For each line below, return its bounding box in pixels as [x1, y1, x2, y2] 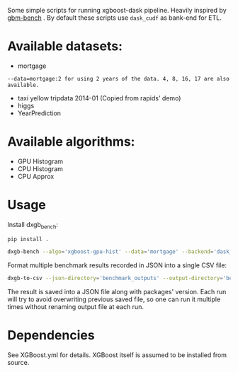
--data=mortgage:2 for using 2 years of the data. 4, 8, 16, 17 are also [7, 75, 230, 82]
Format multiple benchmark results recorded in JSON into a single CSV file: [7, 261, 227, 269]
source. [7, 359, 30, 367]
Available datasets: [7, 38, 123, 54]
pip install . [7, 236, 50, 243]
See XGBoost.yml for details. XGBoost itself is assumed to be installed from [7, 351, 227, 359]
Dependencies [7, 327, 95, 344]
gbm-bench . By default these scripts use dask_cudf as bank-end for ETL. [7, 13, 222, 22]
